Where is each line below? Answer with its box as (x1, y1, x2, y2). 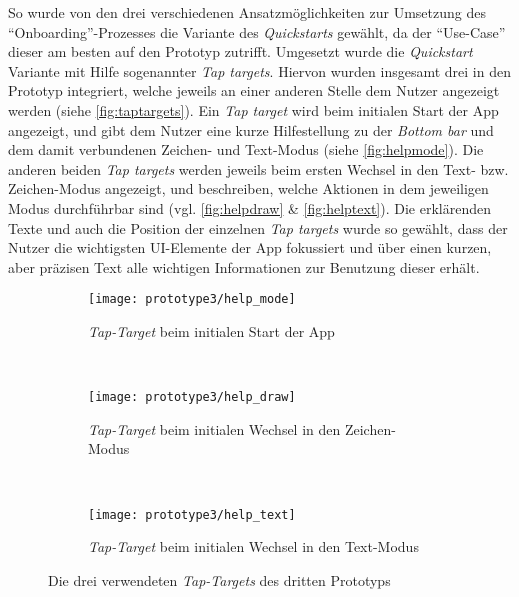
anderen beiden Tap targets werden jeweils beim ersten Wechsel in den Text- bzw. (8, 158, 509, 179)
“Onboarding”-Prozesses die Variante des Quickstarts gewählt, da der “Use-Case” (8, 21, 506, 42)
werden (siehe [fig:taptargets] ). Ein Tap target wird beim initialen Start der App (8, 99, 499, 120)
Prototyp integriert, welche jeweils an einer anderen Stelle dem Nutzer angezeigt (8, 80, 500, 101)
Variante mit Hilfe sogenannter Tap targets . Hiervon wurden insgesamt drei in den (8, 60, 511, 81)
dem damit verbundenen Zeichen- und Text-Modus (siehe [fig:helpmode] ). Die (8, 139, 484, 160)
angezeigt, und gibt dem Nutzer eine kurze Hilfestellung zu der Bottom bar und (8, 119, 494, 140)
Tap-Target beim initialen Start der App (88, 320, 335, 341)
